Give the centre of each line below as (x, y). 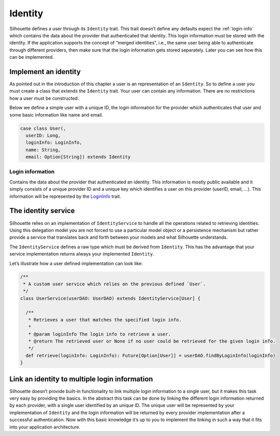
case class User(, (43, 128)
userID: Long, (43, 135)
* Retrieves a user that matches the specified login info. (105, 320)
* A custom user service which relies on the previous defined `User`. (114, 284)
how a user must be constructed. (44, 98)
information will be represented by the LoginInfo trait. (65, 196)
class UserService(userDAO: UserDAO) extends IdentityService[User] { (110, 298)
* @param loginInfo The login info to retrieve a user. (99, 334)
